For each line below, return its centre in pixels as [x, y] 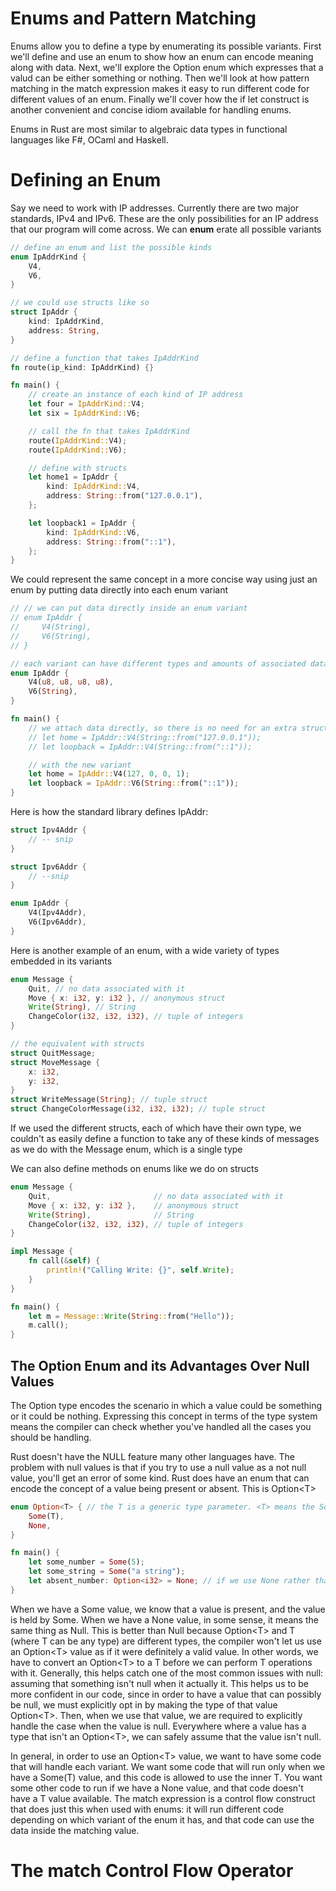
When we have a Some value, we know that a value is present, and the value [168, 1609]
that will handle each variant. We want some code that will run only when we [168, 1766]
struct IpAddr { [44, 312]
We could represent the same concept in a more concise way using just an [164, 579]
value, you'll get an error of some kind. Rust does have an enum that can [160, 1478]
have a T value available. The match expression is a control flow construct [163, 1798]
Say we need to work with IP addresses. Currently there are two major [155, 208]
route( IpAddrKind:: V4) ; [78, 440]
